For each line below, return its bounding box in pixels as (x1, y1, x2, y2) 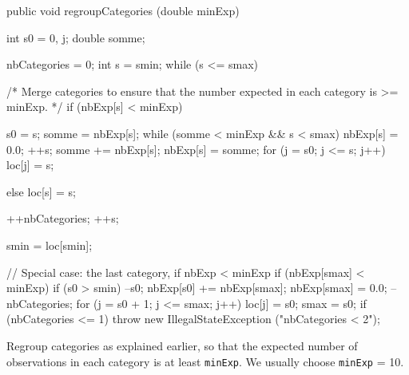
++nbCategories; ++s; (6, 210, 119, 227)
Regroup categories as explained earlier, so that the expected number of (6, 337, 358, 353)
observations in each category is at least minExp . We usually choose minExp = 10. (6, 353, 404, 369)
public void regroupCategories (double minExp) (6, 2, 240, 18)
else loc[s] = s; (6, 183, 76, 199)
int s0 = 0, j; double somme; (6, 29, 145, 45)
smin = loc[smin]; (6, 236, 93, 253)
